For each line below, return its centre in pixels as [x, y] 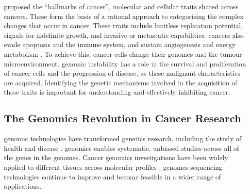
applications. [23, 186]
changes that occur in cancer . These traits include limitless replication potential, [124, 25]
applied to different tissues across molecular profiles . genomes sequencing [113, 167]
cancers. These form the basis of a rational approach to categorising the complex [124, 16]
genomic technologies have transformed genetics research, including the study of [123, 138]
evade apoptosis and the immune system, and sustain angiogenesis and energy [120, 44]
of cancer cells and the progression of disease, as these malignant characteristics [122, 73]
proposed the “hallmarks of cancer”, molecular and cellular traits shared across [121, 6]
